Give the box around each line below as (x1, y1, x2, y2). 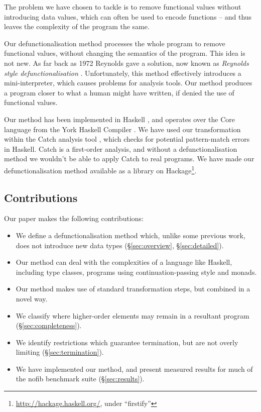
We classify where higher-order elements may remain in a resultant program (16, 310, 249, 321)
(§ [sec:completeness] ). (16, 320, 82, 331)
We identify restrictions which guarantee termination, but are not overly (16, 337, 238, 347)
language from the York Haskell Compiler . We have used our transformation (4, 124, 241, 134)
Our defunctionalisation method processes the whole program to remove (4, 38, 225, 48)
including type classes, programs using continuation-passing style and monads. (16, 266, 257, 277)
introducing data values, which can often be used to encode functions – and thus (4, 11, 252, 22)
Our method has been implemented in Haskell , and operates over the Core (4, 114, 235, 124)
